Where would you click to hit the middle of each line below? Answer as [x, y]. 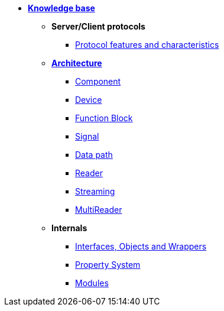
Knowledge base [61, 8]
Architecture [77, 63]
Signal [87, 136]
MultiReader [99, 210]
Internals [69, 228]
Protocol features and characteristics [147, 45]
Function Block [104, 118]
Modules [92, 283]
